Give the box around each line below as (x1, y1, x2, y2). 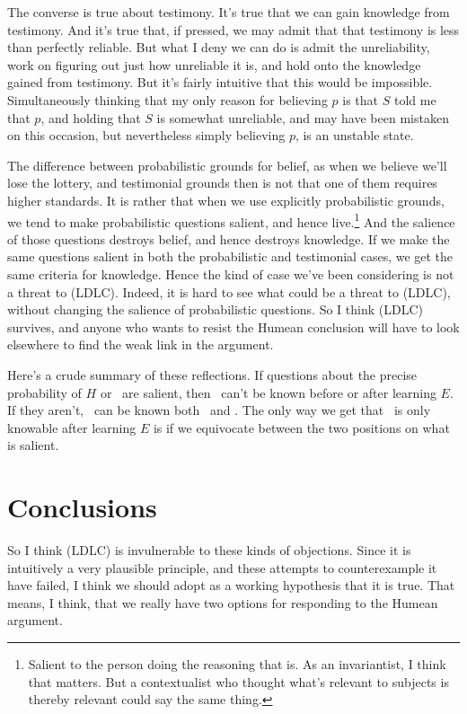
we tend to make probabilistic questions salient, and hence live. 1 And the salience (7, 209, 455, 231)
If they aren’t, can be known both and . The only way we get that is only (7, 401, 431, 419)
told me (393, 90, 436, 109)
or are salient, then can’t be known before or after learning (100, 383, 436, 401)
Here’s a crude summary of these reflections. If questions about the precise (7, 365, 418, 383)
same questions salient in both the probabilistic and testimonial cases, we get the (7, 247, 454, 266)
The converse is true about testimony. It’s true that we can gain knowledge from (7, 3, 450, 21)
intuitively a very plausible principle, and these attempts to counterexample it (7, 558, 437, 577)
